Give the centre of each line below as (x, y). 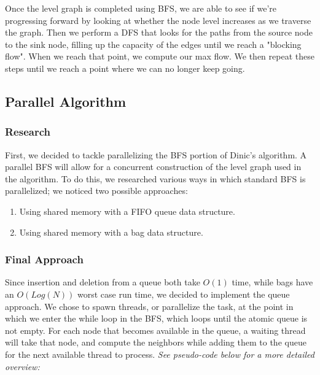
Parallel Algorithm (66, 101)
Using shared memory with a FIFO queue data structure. (127, 211)
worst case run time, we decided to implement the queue (184, 294)
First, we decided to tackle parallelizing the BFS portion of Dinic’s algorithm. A (156, 154)
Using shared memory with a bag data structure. (111, 232)
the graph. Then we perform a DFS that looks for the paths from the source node (159, 32)
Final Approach (44, 259)
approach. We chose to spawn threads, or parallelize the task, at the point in (149, 306)
